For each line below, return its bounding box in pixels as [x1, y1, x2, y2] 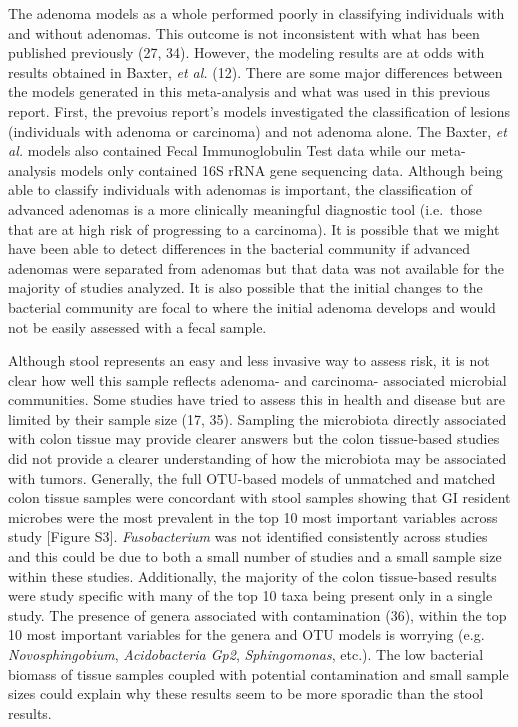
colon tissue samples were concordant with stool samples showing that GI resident [8, 487, 511, 508]
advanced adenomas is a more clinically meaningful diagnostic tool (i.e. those [8, 198, 483, 219]
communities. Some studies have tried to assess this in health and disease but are [8, 389, 506, 410]
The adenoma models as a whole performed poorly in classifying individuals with [8, 3, 505, 23]
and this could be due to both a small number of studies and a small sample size [8, 546, 502, 567]
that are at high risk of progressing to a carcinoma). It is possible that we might [8, 218, 500, 239]
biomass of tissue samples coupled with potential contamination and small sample [8, 663, 509, 684]
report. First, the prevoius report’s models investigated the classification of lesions [8, 100, 511, 121]
